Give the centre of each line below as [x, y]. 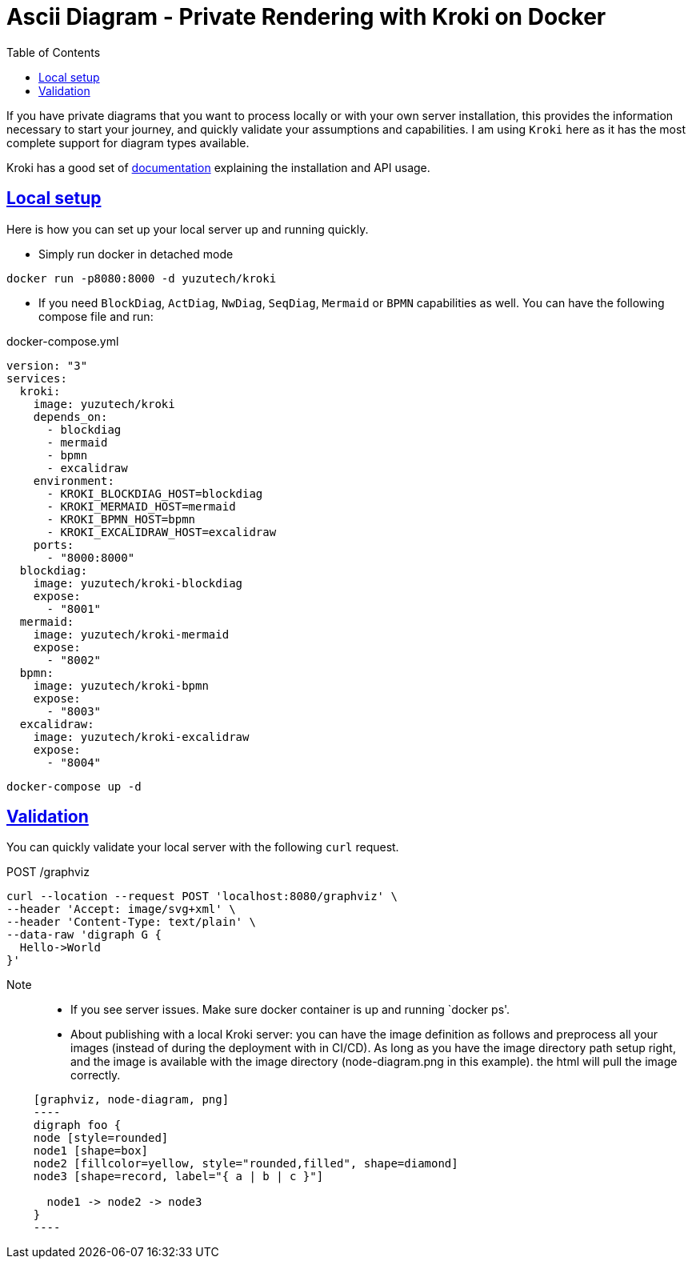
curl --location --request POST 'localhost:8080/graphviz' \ [202, 897]
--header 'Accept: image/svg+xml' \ [121, 909]
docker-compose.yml [63, 341]
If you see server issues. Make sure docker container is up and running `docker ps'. [290, 1010]
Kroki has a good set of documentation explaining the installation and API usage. [218, 167]
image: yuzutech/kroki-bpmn [121, 685]
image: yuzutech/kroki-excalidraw [141, 737]
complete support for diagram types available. [128, 142]
